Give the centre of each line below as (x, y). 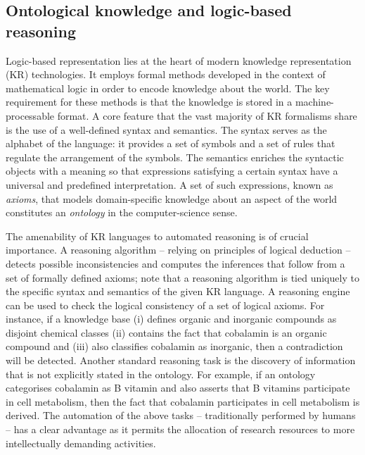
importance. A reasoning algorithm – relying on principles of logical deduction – (178, 250)
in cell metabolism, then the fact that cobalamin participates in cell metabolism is (183, 401)
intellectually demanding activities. (81, 443)
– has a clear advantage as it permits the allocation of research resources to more (180, 429)
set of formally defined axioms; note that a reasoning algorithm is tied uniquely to (182, 277)
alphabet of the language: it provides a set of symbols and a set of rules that (171, 143)
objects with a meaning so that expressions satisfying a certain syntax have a (172, 171)
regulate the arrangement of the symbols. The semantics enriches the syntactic (175, 157)
